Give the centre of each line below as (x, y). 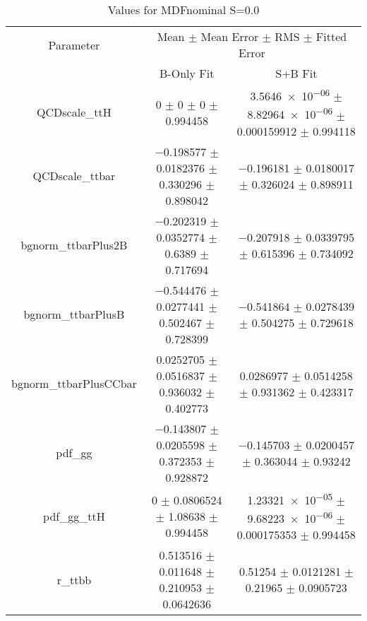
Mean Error (230, 36)
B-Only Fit (187, 73)
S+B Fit (296, 73)
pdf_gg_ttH (74, 516)
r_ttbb (74, 579)
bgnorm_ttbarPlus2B (74, 245)
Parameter (74, 45)
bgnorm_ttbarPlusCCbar (74, 384)
